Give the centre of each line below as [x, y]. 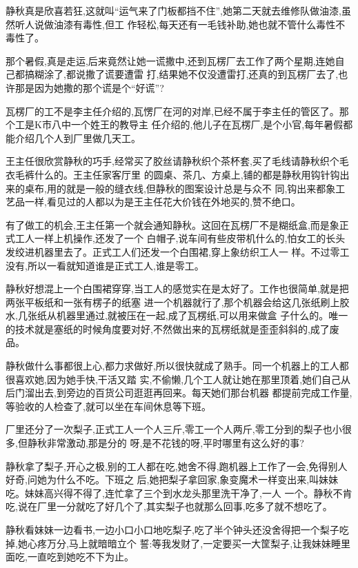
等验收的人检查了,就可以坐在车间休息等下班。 [108, 406]
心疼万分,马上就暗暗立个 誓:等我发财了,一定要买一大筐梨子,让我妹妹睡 [184, 543]
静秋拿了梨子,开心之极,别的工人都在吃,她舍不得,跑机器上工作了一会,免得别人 [177, 466]
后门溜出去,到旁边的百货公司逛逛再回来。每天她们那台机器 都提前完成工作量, [179, 393]
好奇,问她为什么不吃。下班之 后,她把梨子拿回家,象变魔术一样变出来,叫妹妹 [172, 479]
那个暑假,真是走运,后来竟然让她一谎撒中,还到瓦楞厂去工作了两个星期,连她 [170, 60]
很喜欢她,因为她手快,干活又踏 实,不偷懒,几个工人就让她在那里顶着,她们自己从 [178, 379]
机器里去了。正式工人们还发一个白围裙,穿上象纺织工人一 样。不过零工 [192, 251]
